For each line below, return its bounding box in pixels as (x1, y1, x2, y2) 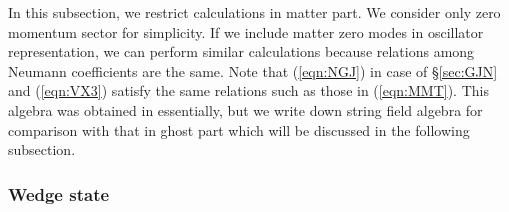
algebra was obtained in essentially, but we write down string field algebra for (8, 99, 483, 120)
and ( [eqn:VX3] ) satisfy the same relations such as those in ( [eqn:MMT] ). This (8, 80, 489, 101)
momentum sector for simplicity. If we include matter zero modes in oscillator (8, 21, 484, 42)
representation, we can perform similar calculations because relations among (8, 41, 475, 62)
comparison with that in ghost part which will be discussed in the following (8, 119, 470, 140)
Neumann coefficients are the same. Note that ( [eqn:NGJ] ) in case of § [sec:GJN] (8, 60, 498, 81)
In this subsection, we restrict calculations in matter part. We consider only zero (8, 2, 501, 22)
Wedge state (8, 181, 110, 206)
